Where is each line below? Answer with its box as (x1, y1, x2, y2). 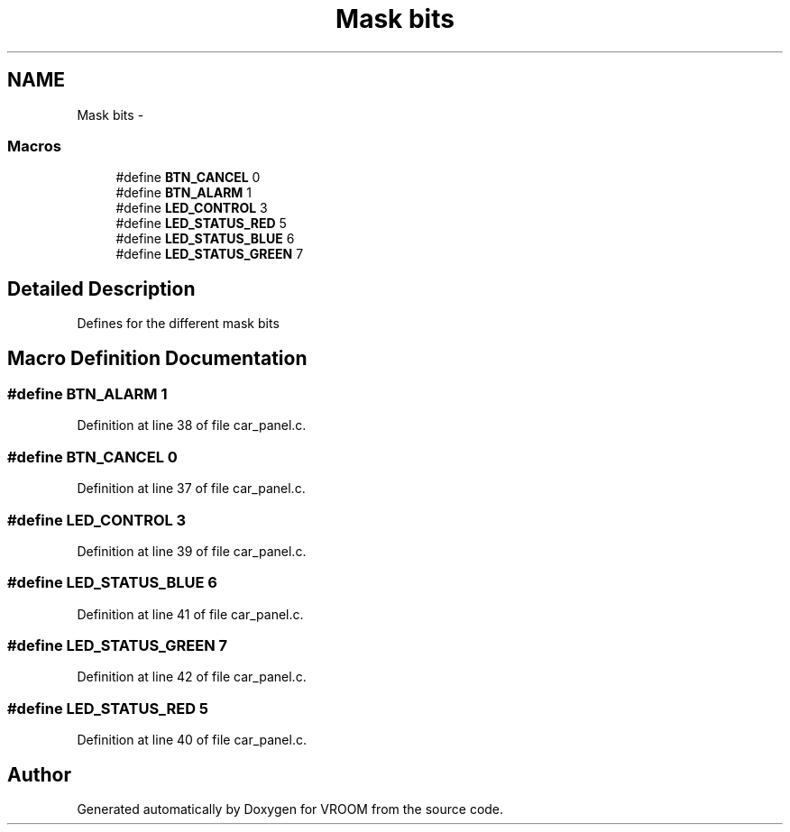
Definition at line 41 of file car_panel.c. (77, 606, 304, 622)
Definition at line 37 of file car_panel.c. (77, 480, 306, 497)
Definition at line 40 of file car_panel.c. (77, 732, 307, 748)
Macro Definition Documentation (7, 346, 308, 370)
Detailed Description (7, 277, 196, 300)
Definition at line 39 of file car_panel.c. (77, 543, 307, 559)
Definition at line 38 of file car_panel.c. (77, 417, 307, 434)
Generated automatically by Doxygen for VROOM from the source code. (77, 801, 504, 817)
